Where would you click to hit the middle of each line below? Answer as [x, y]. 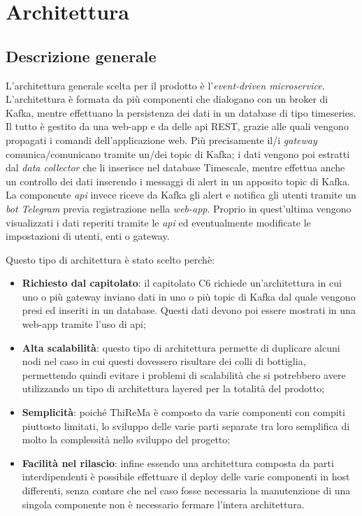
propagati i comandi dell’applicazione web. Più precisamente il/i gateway [161, 139]
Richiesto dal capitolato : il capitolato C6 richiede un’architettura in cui [182, 283]
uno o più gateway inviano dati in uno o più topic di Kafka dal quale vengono [189, 296]
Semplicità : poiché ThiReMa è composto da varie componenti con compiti [183, 412]
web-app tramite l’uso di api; [84, 324]
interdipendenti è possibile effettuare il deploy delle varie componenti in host [186, 476]
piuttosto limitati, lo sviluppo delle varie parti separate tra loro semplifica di [186, 425]
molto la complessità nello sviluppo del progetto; [126, 439]
